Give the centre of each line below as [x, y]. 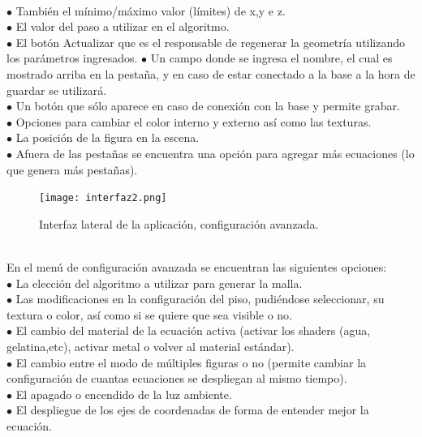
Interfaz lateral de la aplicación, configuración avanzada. [179, 223]
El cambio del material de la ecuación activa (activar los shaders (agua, [193, 330]
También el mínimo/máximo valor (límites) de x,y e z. [151, 10]
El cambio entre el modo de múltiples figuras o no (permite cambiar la [191, 362]
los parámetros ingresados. [72, 58]
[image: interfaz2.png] [103, 198]
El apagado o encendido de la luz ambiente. [124, 394]
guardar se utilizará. [57, 90]
